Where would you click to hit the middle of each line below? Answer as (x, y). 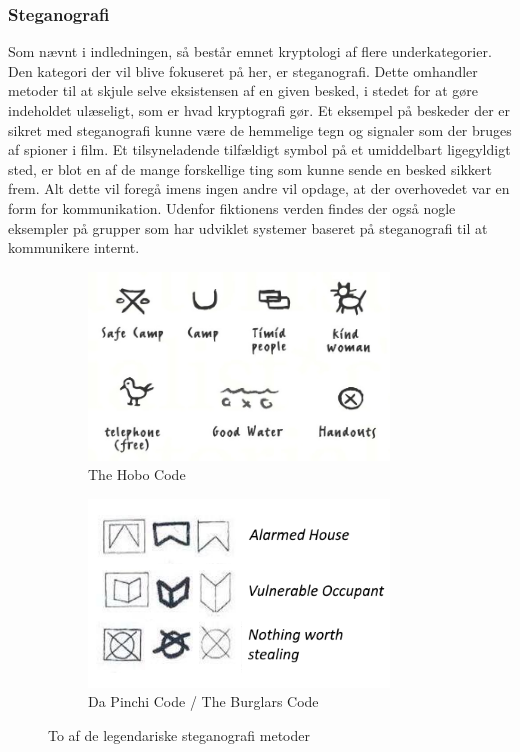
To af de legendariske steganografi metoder (179, 735)
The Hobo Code (137, 474)
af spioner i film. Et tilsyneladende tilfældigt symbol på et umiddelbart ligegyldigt (259, 149)
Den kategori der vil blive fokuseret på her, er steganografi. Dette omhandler (243, 70)
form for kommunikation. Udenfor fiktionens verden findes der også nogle (232, 207)
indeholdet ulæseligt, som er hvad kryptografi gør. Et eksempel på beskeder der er (259, 110)
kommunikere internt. (74, 247)
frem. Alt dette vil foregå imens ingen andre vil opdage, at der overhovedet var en (259, 188)
